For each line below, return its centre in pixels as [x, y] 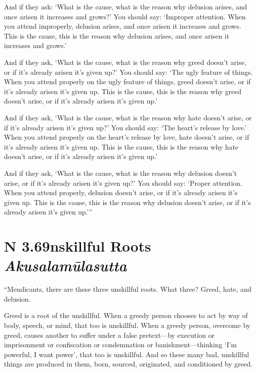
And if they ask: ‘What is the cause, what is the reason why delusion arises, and [126, 6]
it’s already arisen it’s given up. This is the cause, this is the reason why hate [121, 146]
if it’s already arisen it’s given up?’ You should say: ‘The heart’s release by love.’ [126, 127]
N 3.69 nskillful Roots [78, 246]
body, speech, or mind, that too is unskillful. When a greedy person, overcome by [127, 325]
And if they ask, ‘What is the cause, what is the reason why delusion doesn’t [121, 173]
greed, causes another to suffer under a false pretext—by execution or [109, 335]
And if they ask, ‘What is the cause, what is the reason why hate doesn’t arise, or [128, 117]
